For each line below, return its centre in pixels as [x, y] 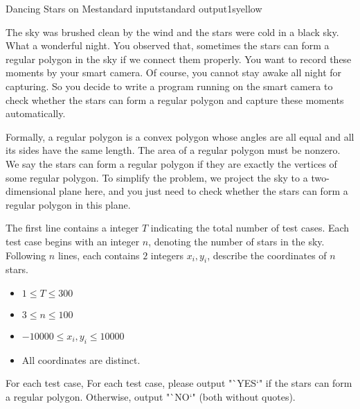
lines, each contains [99, 255]
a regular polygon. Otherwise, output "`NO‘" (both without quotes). [151, 396]
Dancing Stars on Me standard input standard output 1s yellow [134, 8]
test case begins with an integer [73, 241]
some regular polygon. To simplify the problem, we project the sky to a [157, 177]
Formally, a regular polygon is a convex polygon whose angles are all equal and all [180, 136]
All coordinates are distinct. [81, 359]
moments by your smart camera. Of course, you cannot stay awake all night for [174, 72]
